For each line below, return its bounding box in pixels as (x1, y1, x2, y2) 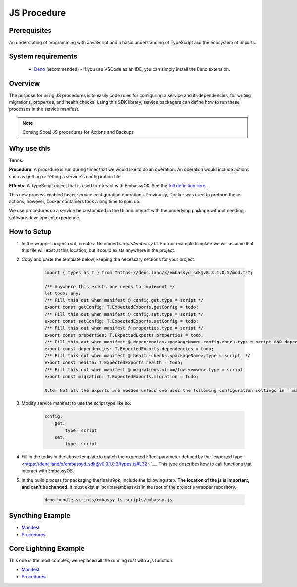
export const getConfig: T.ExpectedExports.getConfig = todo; (44, 304, 198, 310)
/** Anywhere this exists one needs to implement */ (44, 284, 175, 290)
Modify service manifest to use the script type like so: (21, 400, 131, 406)
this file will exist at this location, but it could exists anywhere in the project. (21, 247, 175, 253)
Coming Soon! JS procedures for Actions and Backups (22, 129, 134, 135)
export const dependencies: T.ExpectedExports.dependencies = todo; (44, 346, 214, 351)
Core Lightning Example (9, 544, 85, 553)
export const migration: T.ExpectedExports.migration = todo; (44, 374, 198, 380)
